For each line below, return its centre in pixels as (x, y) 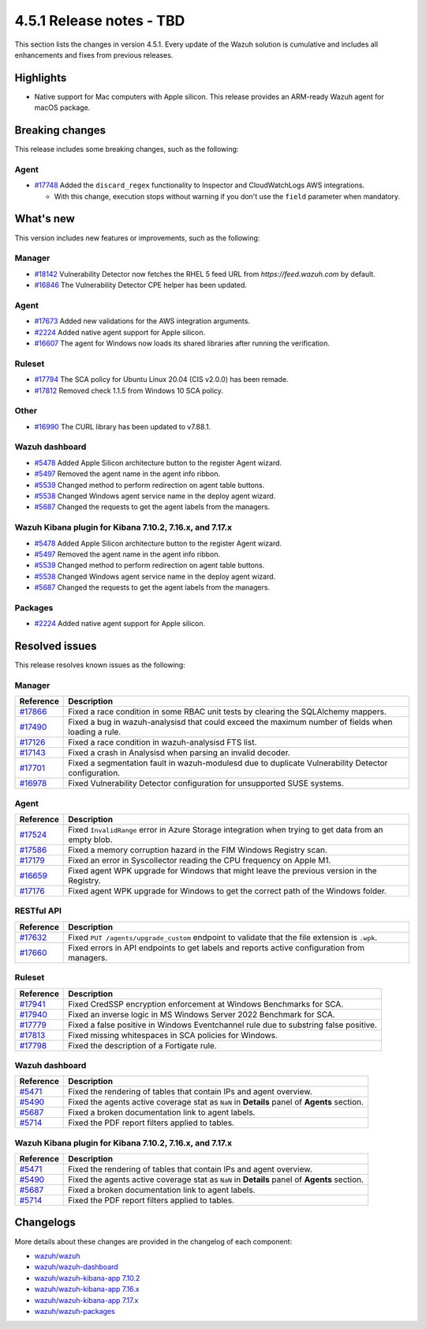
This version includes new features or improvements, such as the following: (137, 238)
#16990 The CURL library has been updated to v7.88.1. (123, 426)
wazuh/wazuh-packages (75, 1311)
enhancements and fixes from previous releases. (94, 55)
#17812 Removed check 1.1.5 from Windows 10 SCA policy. (129, 391)
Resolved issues (56, 646)
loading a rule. (95, 732)
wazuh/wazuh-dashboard (76, 1267)
